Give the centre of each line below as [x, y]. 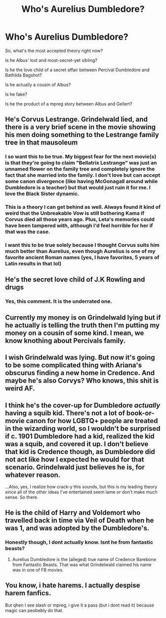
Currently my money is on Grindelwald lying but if [83, 317]
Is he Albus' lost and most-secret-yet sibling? [51, 60]
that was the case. [28, 232]
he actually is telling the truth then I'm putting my [82, 325]
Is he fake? [16, 94]
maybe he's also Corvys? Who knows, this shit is [82, 381]
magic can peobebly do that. [34, 610]
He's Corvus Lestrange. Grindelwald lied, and [77, 119]
